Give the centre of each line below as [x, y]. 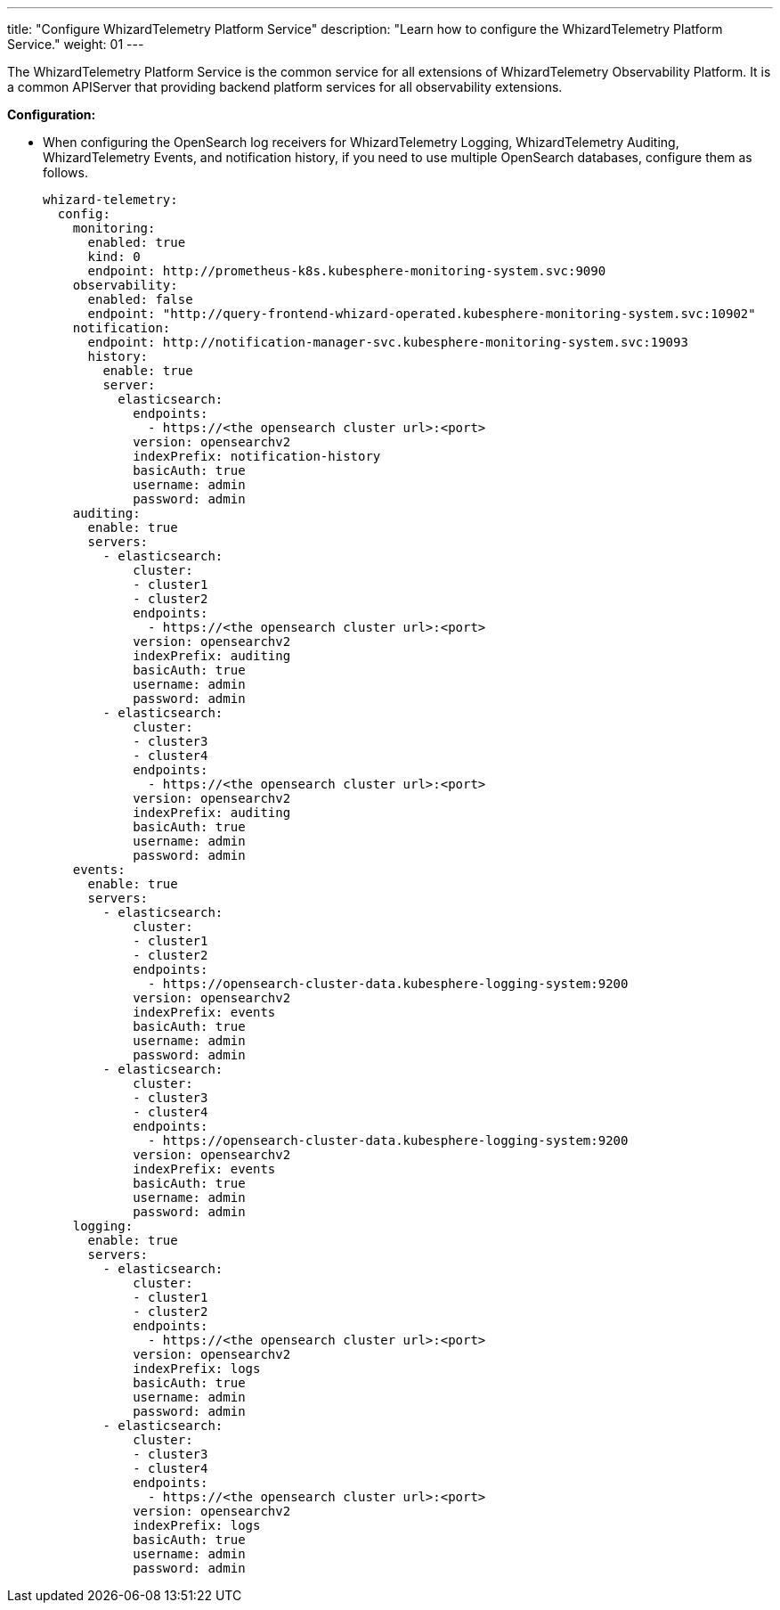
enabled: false [140, 299]
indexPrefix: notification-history [257, 456]
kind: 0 [114, 257]
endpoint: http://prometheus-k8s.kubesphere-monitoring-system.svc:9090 [347, 271]
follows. [65, 172]
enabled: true [137, 242]
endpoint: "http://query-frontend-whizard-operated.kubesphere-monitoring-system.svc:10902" [422, 314]
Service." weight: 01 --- [76, 44]
